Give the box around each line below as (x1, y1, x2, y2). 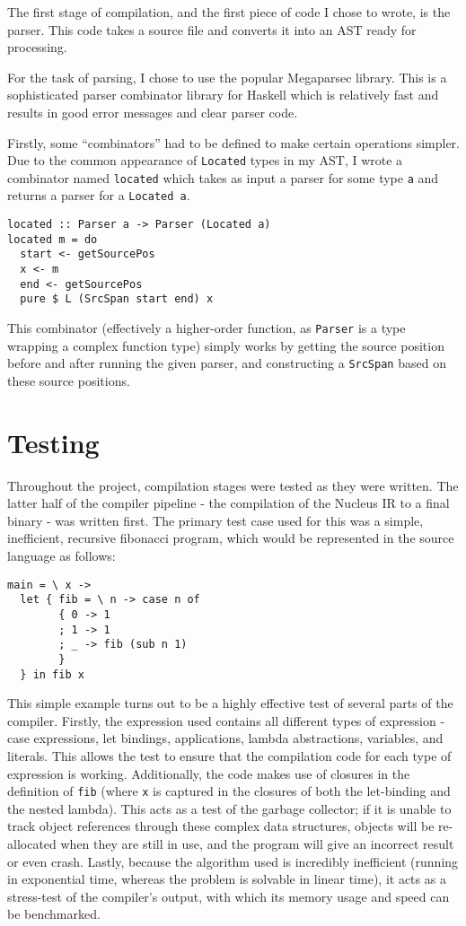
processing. (7, 38, 67, 57)
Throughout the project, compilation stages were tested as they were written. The (7, 476, 459, 494)
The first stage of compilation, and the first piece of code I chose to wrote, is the (7, 3, 451, 21)
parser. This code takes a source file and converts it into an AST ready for (7, 20, 417, 39)
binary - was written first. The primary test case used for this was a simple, (7, 511, 424, 529)
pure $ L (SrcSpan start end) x (20, 293, 214, 306)
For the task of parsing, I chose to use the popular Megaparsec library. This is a (7, 67, 447, 86)
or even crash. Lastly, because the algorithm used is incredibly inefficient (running (7, 852, 459, 870)
